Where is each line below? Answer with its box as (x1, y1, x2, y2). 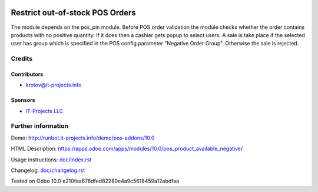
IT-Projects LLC (25, 107, 64, 114)
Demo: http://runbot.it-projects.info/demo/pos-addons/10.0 (11, 134, 155, 141)
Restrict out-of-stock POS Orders (11, 8, 137, 18)
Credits (11, 55, 32, 63)
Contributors (11, 71, 44, 78)
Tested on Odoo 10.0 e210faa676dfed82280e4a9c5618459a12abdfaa (11, 177, 180, 185)
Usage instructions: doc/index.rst (11, 156, 92, 163)
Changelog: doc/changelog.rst (11, 167, 85, 174)
